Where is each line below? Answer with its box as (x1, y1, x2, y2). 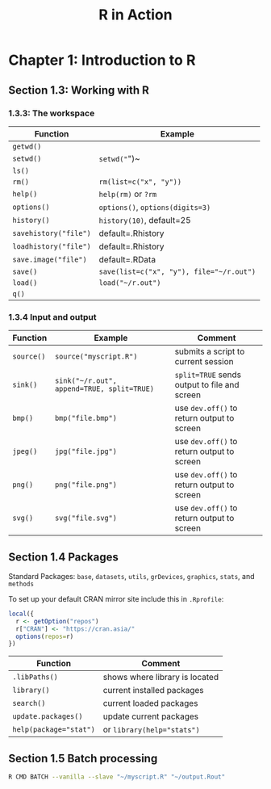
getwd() (12, 141, 42, 151)
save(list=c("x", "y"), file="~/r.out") (98, 266, 256, 276)
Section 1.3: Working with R (8, 83, 149, 97)
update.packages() (12, 712, 83, 721)
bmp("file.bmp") (55, 413, 117, 423)
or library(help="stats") (102, 724, 200, 736)
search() (12, 699, 46, 708)
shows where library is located (102, 672, 219, 683)
